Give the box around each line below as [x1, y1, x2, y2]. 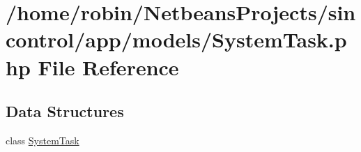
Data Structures [6, 100, 124, 122]
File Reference [38, 52, 179, 81]
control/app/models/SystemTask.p [6, 25, 347, 54]
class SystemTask [6, 132, 79, 147]
